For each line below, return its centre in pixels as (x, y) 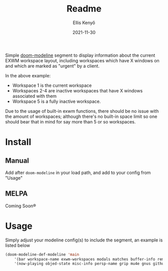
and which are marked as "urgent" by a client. (52, 66)
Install (18, 142)
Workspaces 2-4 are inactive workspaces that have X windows (77, 90)
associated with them (34, 96)
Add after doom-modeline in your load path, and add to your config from (78, 172)
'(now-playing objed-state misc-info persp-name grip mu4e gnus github (90, 264)
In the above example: (28, 75)
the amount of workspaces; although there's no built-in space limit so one (81, 116)
